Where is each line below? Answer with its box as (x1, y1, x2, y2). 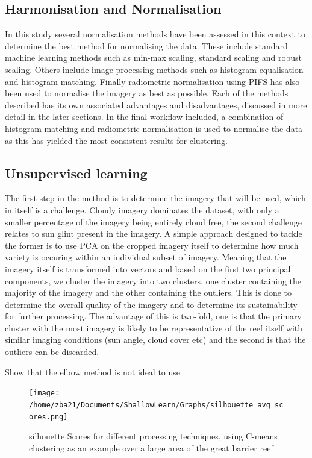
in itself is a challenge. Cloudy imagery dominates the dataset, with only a (5, 203, 279, 216)
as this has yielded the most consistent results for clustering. (5, 134, 228, 146)
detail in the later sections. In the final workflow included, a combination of (5, 110, 284, 123)
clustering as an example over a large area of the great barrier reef (29, 441, 273, 454)
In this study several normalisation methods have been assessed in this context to (5, 28, 305, 40)
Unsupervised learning (5, 163, 148, 182)
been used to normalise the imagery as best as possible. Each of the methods (5, 87, 289, 99)
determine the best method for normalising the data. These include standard (5, 39, 288, 52)
